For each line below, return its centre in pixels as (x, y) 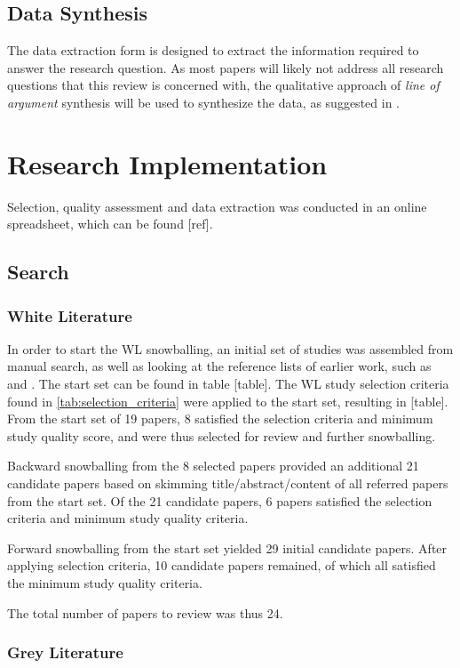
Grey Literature (65, 652)
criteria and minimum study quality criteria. (128, 518)
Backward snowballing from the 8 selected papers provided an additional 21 (213, 466)
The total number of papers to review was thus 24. (145, 612)
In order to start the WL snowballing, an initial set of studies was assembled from (230, 348)
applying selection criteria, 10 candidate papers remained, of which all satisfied (222, 565)
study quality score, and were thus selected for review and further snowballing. (222, 435)
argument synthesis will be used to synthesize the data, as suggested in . (203, 102)
